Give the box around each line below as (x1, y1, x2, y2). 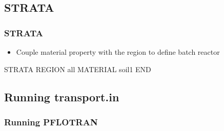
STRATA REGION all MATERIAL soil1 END (4, 63, 151, 74)
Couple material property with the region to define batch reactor (16, 47, 220, 57)
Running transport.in (4, 89, 119, 104)
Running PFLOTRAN (4, 115, 98, 128)
